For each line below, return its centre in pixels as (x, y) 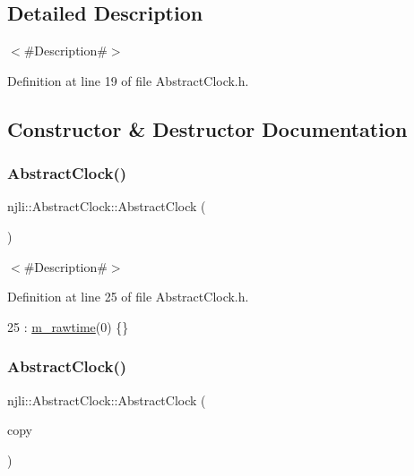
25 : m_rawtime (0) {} (68, 326)
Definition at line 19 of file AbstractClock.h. (128, 80)
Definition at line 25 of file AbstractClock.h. (128, 297)
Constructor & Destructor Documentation (207, 128)
